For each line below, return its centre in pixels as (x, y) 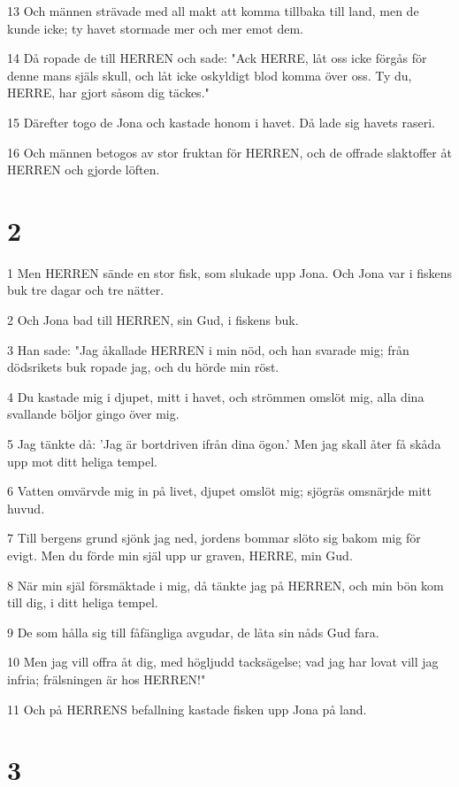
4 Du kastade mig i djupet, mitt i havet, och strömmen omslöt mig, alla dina (216, 396)
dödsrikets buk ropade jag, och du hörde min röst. (143, 367)
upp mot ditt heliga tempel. (82, 461)
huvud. (26, 508)
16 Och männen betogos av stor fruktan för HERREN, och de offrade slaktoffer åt (229, 152)
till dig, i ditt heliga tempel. (83, 602)
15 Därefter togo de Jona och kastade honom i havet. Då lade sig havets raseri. (222, 122)
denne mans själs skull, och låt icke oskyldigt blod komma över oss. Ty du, (210, 75)
